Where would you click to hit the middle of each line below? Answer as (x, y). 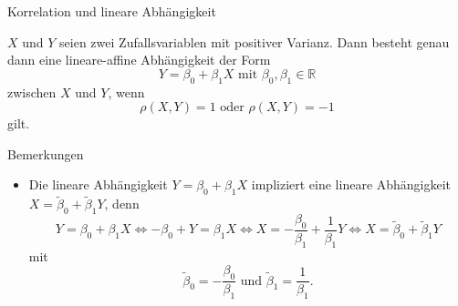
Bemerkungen (46, 153)
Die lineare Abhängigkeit (98, 184)
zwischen (32, 92)
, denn (122, 204)
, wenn (126, 92)
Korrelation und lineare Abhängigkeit (112, 11)
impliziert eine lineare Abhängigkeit (351, 184)
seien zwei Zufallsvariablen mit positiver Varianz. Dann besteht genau (255, 41)
